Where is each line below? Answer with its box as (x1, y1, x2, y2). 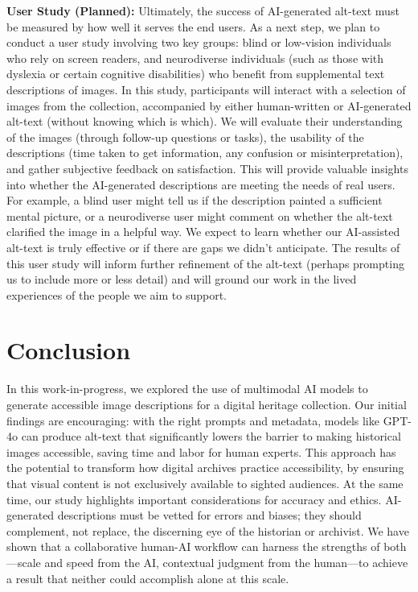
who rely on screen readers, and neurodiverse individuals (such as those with (6, 49, 383, 66)
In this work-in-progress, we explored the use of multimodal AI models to (6, 380, 368, 397)
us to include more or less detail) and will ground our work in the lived (6, 271, 357, 288)
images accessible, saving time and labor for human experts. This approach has (6, 443, 396, 460)
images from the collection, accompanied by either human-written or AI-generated (6, 97, 412, 114)
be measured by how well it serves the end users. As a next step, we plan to (6, 18, 380, 35)
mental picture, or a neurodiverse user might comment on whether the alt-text (6, 207, 393, 224)
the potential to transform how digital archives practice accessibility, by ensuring (6, 459, 404, 476)
